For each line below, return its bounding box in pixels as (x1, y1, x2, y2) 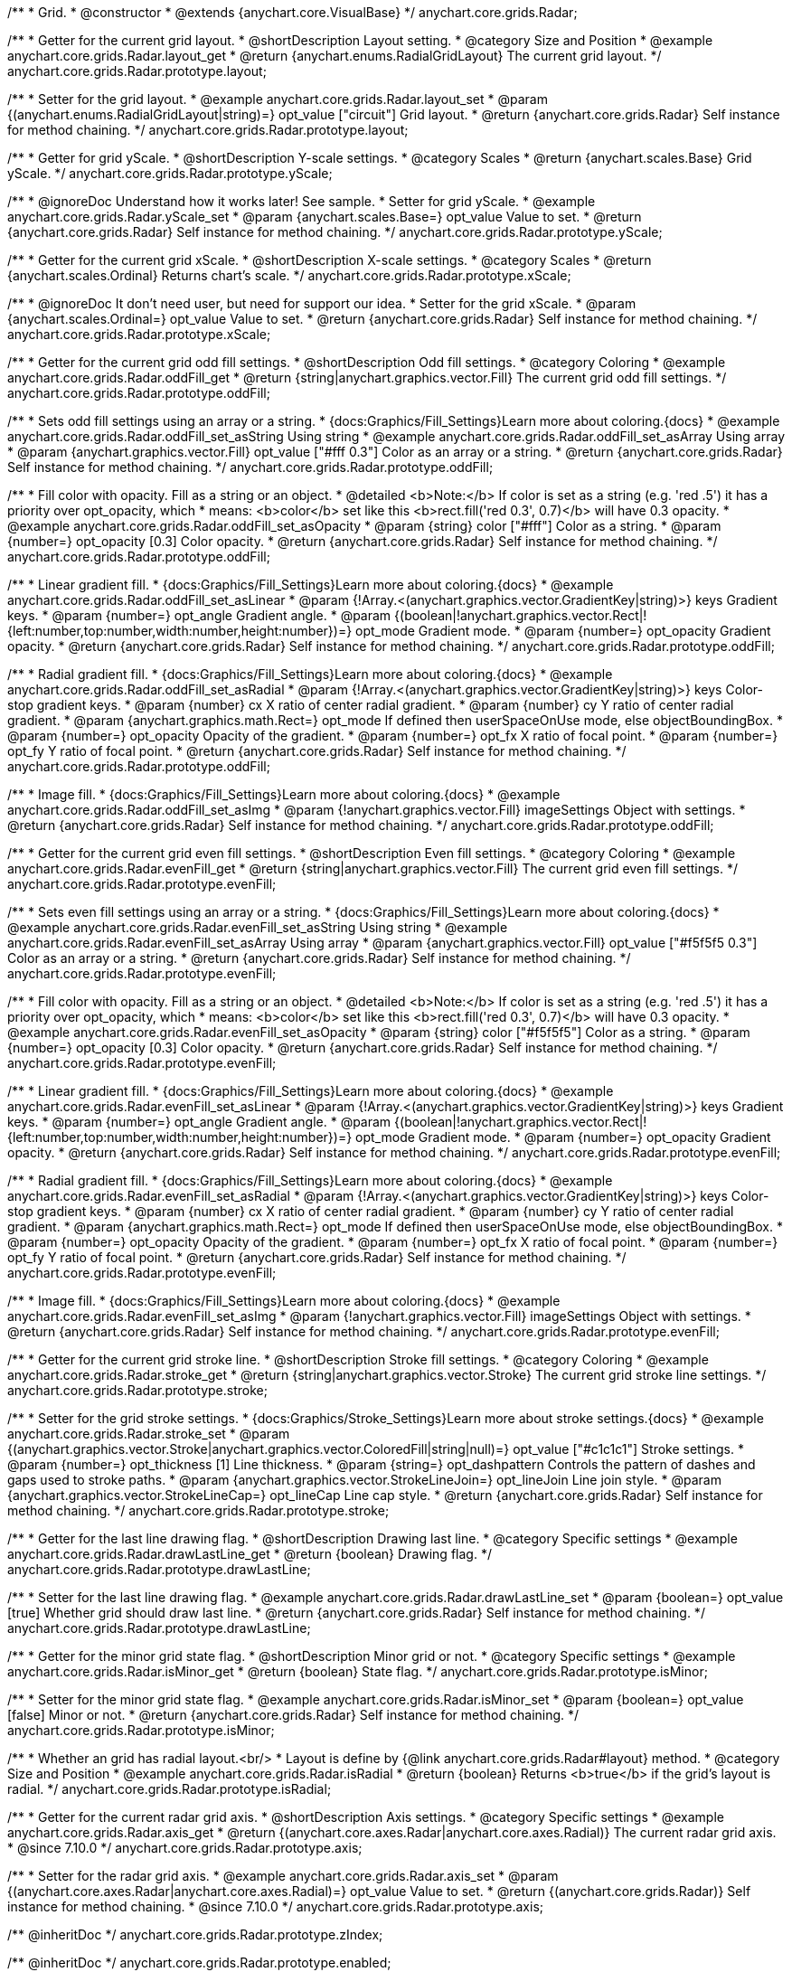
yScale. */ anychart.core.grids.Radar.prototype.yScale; (7, 165, 333, 181)
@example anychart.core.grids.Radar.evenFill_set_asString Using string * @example (7, 920, 508, 935)
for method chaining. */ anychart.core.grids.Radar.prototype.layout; (7, 122, 409, 137)
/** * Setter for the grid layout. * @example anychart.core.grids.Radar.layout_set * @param (7, 91, 548, 107)
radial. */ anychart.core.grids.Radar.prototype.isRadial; (7, 1781, 332, 1797)
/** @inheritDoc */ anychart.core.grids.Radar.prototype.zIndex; (7, 1927, 383, 1942)
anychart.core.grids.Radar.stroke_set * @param (7, 1426, 290, 1441)
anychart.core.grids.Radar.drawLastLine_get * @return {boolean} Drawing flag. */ (7, 1546, 492, 1562)
